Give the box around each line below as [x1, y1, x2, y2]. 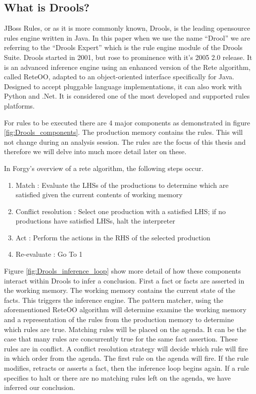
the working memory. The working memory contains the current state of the [4, 285, 236, 295]
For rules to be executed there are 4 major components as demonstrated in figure [4, 117, 250, 127]
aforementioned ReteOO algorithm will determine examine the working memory [4, 304, 247, 315]
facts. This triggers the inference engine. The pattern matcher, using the [4, 294, 223, 305]
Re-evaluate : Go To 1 [15, 249, 83, 259]
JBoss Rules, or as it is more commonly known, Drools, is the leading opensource [4, 23, 250, 33]
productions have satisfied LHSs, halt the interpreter [15, 216, 175, 226]
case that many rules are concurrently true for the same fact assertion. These [4, 334, 238, 344]
